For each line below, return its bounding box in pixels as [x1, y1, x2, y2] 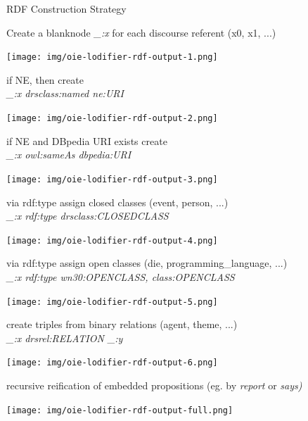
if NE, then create [6, 72, 84, 87]
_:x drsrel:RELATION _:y [6, 330, 123, 345]
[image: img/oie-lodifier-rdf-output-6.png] [6, 358, 218, 368]
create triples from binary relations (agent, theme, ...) [6, 317, 238, 332]
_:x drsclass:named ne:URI [6, 86, 124, 101]
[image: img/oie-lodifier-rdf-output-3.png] [6, 174, 218, 184]
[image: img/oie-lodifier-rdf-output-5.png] [6, 296, 218, 307]
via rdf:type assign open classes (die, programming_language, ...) [6, 256, 288, 270]
